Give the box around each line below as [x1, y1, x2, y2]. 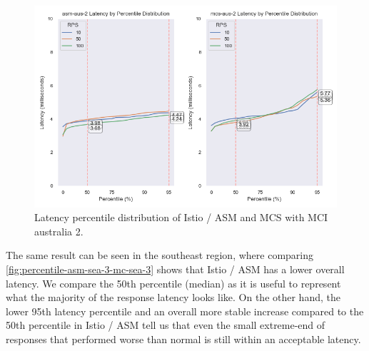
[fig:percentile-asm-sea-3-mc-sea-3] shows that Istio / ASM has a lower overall [6, 262, 345, 277]
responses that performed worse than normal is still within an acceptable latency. [6, 332, 361, 346]
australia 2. [34, 223, 84, 238]
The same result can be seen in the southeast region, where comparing [6, 248, 313, 263]
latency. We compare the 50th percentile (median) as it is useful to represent [6, 275, 341, 290]
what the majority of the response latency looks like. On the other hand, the [6, 290, 340, 305]
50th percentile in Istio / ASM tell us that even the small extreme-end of [6, 317, 325, 332]
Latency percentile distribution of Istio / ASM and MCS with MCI [34, 210, 328, 225]
